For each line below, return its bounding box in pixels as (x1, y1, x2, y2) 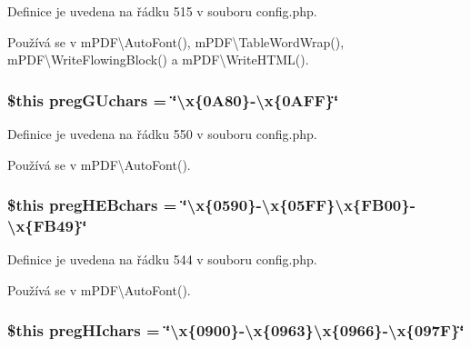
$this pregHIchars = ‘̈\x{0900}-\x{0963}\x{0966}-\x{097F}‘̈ (7, 319, 465, 342)
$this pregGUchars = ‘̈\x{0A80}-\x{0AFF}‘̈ (7, 88, 339, 111)
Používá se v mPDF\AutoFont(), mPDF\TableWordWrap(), (7, 32, 345, 51)
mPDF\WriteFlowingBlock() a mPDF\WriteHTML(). (7, 50, 309, 69)
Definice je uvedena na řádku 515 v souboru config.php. (7, 2, 317, 20)
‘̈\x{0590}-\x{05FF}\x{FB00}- (182, 194, 416, 216)
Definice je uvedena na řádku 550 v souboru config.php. (7, 124, 317, 143)
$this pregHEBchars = (7, 194, 177, 216)
